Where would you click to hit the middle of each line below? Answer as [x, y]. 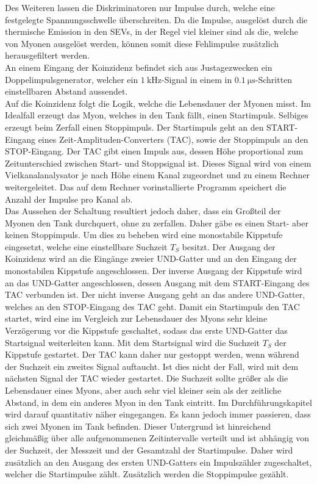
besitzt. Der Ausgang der [229, 246]
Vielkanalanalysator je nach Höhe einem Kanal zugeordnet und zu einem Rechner [158, 175]
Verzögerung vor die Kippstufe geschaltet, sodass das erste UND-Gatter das [146, 330]
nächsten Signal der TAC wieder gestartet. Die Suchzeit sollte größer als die [147, 378]
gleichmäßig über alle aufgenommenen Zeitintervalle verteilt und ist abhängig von [157, 438]
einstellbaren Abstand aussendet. [66, 91]
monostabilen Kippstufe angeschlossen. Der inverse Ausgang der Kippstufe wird [154, 271]
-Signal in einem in [197, 79]
